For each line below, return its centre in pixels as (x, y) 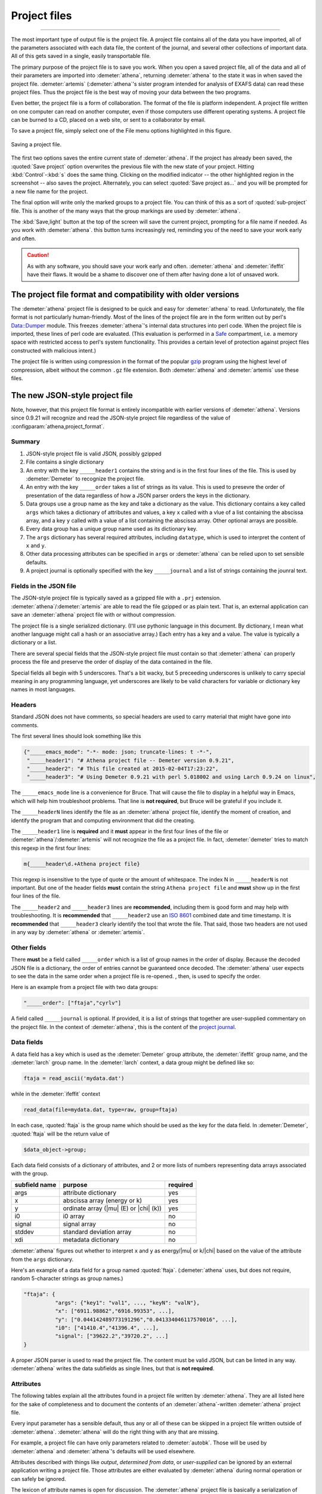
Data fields (27, 1042)
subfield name (35, 1185)
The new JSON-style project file (72, 395)
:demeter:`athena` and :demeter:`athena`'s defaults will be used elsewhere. (103, 1451)
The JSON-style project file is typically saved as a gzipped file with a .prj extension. (116, 598)
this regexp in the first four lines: (51, 848)
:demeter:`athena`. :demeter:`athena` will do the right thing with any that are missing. (115, 1432)
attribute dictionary (90, 1193)
